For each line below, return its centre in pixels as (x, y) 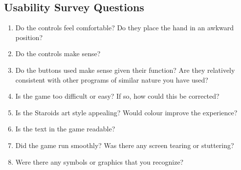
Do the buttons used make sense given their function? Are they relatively (125, 70)
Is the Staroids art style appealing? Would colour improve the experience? (126, 112)
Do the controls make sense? (58, 53)
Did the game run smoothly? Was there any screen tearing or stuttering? (125, 145)
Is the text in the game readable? (65, 129)
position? (29, 37)
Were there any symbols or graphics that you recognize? (99, 161)
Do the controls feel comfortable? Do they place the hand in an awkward (125, 28)
